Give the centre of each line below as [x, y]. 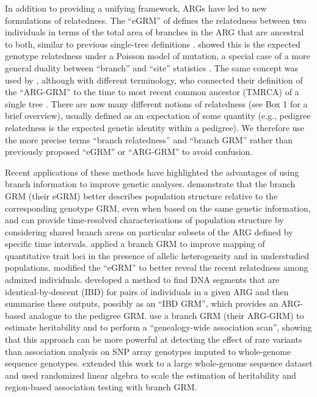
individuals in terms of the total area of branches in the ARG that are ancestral [155, 32]
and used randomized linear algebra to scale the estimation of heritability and [151, 375]
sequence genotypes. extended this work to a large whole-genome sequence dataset [159, 363]
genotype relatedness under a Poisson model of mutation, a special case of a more [158, 56]
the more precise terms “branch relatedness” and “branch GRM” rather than [149, 139]
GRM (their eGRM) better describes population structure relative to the [141, 195]
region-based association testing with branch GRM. [101, 387]
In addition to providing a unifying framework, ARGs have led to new [136, 8]
